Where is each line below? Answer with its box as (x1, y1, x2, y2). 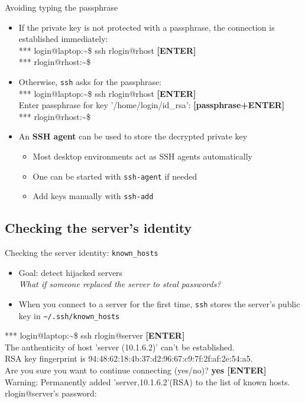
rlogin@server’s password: (5, 387, 97, 399)
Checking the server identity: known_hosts (5, 246, 158, 259)
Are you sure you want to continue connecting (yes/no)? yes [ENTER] (5, 364, 267, 376)
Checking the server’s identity (5, 219, 192, 237)
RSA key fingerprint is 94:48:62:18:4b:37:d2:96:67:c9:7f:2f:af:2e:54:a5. (5, 352, 253, 365)
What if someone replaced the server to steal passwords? (18, 278, 221, 290)
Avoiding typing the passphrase (5, 1, 118, 13)
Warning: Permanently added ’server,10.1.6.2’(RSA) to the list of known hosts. (5, 375, 290, 388)
